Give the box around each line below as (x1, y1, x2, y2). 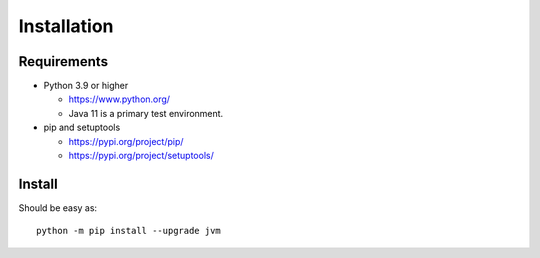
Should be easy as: (18, 201, 98, 214)
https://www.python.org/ (68, 93, 170, 105)
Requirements (18, 53, 109, 70)
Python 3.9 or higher (43, 80, 129, 92)
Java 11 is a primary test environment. (68, 107, 224, 119)
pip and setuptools (43, 121, 121, 134)
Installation (18, 15, 114, 37)
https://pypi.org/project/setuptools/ (68, 150, 214, 162)
